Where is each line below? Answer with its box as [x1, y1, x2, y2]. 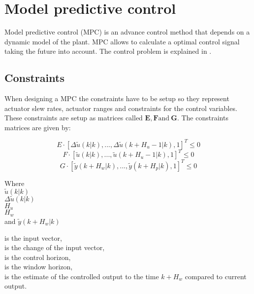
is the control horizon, [4, 252, 71, 262]
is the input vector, [4, 232, 62, 243]
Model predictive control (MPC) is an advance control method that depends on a [4, 27, 250, 37]
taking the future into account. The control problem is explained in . [4, 46, 212, 56]
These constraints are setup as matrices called [4, 112, 143, 123]
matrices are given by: [4, 122, 71, 132]
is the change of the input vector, [4, 242, 105, 253]
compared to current [185, 271, 247, 281]
